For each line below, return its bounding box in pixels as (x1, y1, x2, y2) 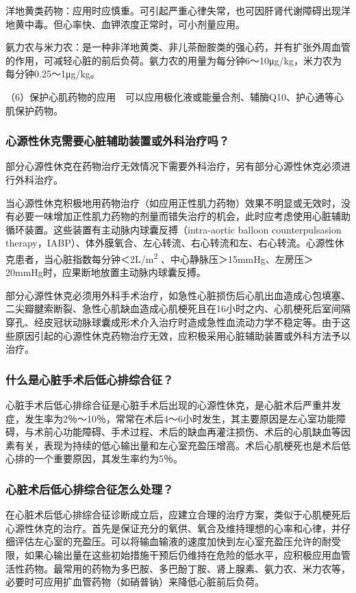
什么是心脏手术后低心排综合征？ (5, 370, 174, 388)
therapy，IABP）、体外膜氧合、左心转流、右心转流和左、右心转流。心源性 (5, 236, 335, 250)
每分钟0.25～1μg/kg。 (5, 66, 100, 81)
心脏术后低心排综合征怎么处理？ (5, 480, 174, 497)
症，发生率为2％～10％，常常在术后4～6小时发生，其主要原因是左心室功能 (5, 411, 336, 425)
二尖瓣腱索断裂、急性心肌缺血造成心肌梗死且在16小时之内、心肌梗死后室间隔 (5, 301, 351, 316)
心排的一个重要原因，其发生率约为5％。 (5, 451, 183, 466)
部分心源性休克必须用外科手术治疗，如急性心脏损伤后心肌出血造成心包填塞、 (5, 288, 351, 302)
